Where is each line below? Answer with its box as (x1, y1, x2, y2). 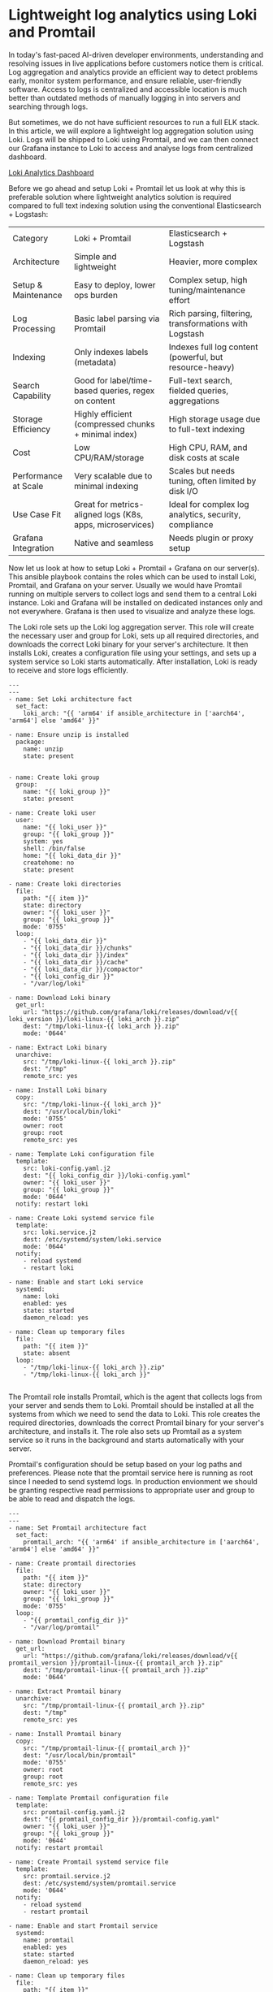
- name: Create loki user (8, 808, 96, 817)
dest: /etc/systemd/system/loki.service (23, 1235, 162, 1244)
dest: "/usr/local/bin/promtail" (23, 1751, 136, 1760)
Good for (74, 375, 108, 386)
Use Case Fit (12, 509, 62, 520)
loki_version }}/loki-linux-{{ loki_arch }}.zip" (8, 1015, 180, 1023)
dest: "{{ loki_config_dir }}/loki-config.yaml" (23, 1171, 191, 1180)
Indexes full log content (168, 341, 258, 353)
